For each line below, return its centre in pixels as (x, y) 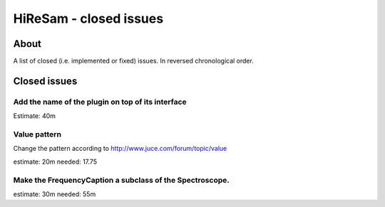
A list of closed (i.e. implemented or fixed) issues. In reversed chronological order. (134, 61)
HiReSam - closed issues (88, 18)
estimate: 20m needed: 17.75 (55, 161)
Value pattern (37, 134)
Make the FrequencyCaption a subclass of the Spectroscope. (121, 180)
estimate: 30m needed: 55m (55, 194)
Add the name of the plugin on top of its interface (100, 102)
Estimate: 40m (35, 116)
